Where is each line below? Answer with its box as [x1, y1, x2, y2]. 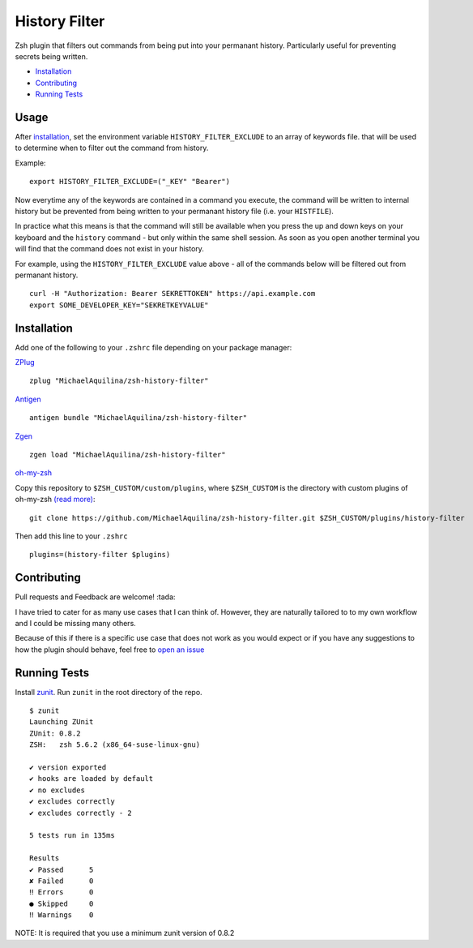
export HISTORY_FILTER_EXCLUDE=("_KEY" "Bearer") [29, 177, 231, 187]
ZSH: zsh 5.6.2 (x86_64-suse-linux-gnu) [29, 740, 201, 749]
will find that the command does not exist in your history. [15, 244, 204, 254]
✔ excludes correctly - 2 [29, 808, 133, 817]
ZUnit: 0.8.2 [29, 728, 81, 738]
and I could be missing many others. [15, 618, 137, 628]
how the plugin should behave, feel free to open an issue [15, 645, 205, 654]
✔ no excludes [29, 785, 85, 795]
